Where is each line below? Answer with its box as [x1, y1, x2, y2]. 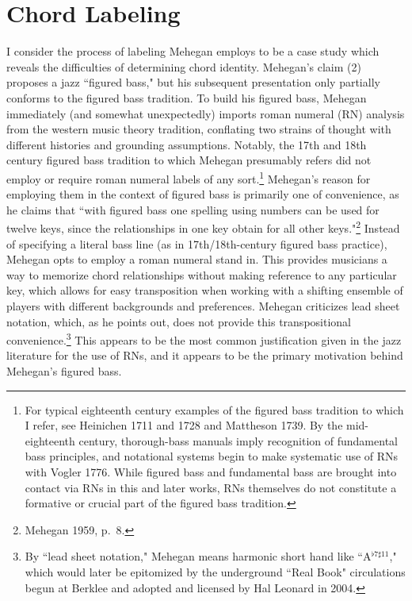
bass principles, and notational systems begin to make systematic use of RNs [25, 448, 399, 464]
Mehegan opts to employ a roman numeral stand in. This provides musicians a [6, 251, 387, 268]
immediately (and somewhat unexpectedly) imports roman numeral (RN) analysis [6, 105, 405, 121]
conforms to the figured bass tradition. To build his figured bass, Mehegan [6, 89, 367, 106]
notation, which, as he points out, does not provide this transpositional [6, 313, 351, 329]
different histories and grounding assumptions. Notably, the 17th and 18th [6, 136, 367, 152]
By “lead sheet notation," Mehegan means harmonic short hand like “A [25, 548, 372, 564]
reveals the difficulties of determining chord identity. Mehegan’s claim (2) [6, 58, 361, 75]
